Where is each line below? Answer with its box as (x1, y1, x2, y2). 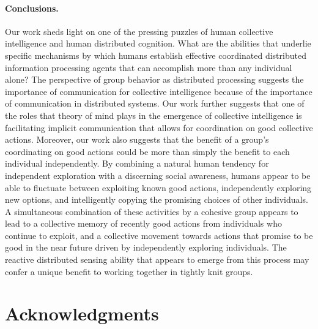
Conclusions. (5, 1, 59, 14)
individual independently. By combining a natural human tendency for (5, 157, 269, 170)
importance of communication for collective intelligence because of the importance (5, 85, 312, 97)
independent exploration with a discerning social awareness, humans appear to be (5, 168, 311, 181)
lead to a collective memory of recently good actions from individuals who (5, 217, 282, 230)
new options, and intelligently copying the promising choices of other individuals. (5, 193, 308, 206)
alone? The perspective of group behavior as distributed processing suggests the (5, 73, 304, 86)
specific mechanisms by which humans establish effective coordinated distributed (5, 48, 306, 61)
